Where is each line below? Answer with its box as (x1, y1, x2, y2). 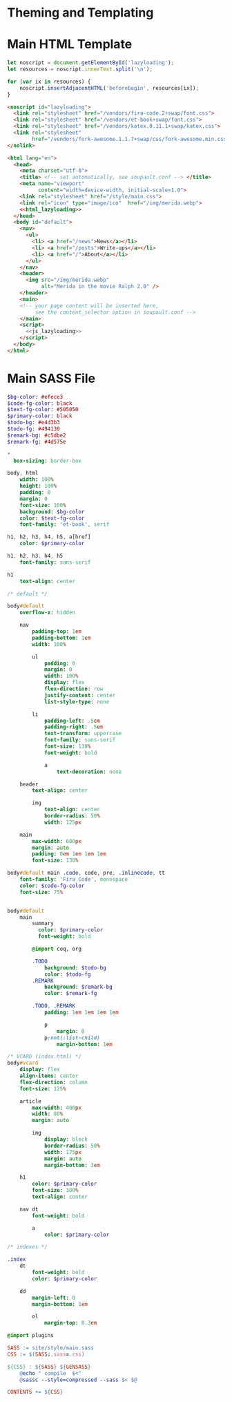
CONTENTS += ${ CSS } (7, 1389, 64, 1396)
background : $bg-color (19, 508, 85, 515)
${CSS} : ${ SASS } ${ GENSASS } (7, 1363, 91, 1370)
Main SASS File (7, 370, 95, 386)
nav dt (19, 1206, 39, 1213)
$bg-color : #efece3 (7, 393, 64, 400)
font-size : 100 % (19, 502, 67, 509)
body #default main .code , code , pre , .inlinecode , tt (7, 869, 166, 877)
